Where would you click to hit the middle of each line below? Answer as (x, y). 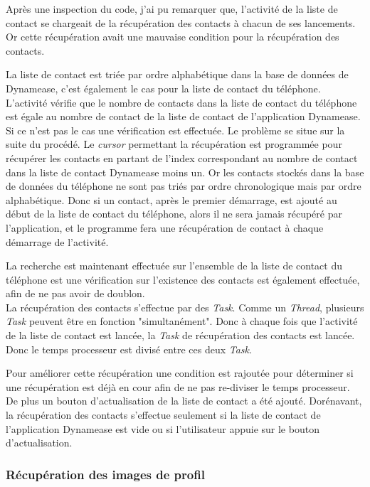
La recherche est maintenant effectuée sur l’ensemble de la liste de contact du (174, 266)
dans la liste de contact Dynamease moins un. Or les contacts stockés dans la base (185, 172)
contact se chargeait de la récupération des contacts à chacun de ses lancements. (181, 22)
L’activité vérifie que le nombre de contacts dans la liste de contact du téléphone (181, 102)
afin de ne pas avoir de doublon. (75, 293)
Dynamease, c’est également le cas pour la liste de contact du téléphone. (163, 88)
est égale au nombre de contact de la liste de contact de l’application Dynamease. (183, 116)
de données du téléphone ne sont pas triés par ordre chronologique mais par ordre (184, 186)
